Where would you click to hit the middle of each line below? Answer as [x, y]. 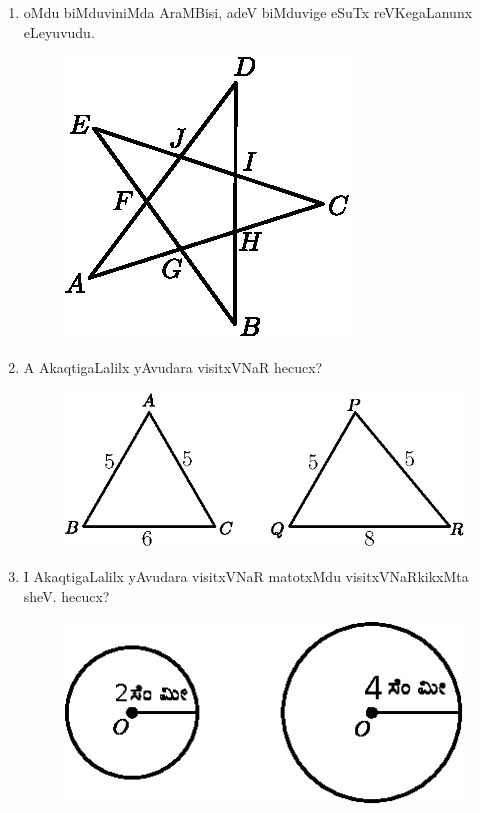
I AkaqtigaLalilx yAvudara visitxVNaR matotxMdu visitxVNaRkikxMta [246, 575]
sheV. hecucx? [66, 595]
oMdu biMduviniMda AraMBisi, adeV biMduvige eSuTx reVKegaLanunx [248, 12]
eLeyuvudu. [59, 31]
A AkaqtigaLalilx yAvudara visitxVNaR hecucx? [173, 366]
